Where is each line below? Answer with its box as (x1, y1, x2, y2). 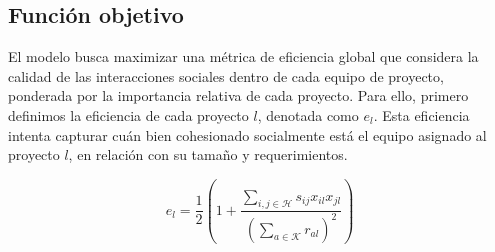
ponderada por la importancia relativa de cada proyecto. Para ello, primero (8, 85, 469, 106)
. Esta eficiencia (373, 104, 470, 125)
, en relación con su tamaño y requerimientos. (68, 144, 348, 165)
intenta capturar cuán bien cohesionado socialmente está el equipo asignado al (8, 124, 487, 145)
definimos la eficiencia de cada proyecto (8, 104, 249, 125)
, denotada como (257, 104, 359, 125)
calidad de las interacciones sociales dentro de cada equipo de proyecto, (8, 65, 444, 86)
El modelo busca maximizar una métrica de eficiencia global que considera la (8, 46, 479, 67)
